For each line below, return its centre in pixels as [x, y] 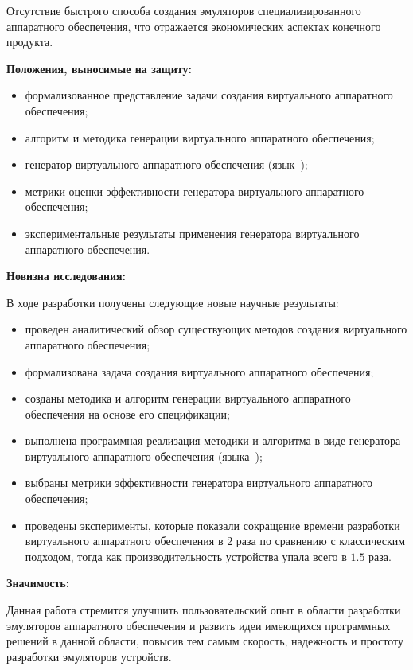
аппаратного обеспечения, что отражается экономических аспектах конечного [194, 26]
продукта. [30, 42]
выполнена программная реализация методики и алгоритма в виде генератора [213, 440]
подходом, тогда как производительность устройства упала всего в [186, 556]
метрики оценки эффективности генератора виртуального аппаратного [195, 191]
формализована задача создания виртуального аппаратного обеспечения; [199, 371]
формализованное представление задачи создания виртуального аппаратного [209, 95]
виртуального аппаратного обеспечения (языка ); [144, 456]
